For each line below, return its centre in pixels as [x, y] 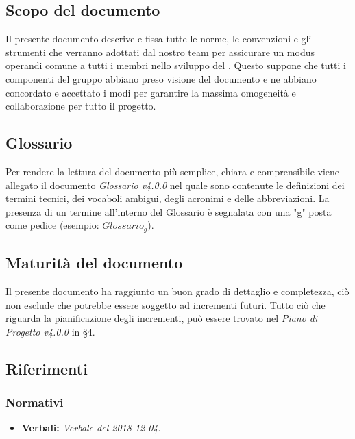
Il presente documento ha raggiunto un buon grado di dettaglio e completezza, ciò [177, 291]
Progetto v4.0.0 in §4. [50, 331]
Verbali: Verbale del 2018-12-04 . [91, 428]
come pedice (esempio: [52, 225]
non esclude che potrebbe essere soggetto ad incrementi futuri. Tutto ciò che [166, 304]
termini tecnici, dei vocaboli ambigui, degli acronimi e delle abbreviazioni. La [168, 198]
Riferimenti [47, 368]
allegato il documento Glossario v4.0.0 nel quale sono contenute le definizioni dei [175, 185]
